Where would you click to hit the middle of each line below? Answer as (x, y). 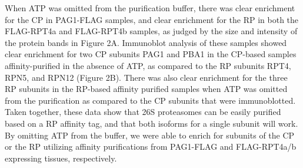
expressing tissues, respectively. (61, 158)
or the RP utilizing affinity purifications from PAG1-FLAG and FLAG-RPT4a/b (151, 146)
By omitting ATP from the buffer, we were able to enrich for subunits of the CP (150, 135)
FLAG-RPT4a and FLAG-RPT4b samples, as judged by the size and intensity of (151, 31)
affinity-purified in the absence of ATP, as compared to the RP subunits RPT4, (148, 65)
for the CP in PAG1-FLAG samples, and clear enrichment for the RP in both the (152, 19)
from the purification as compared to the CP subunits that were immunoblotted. (150, 100)
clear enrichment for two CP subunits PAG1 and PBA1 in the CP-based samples (151, 54)
